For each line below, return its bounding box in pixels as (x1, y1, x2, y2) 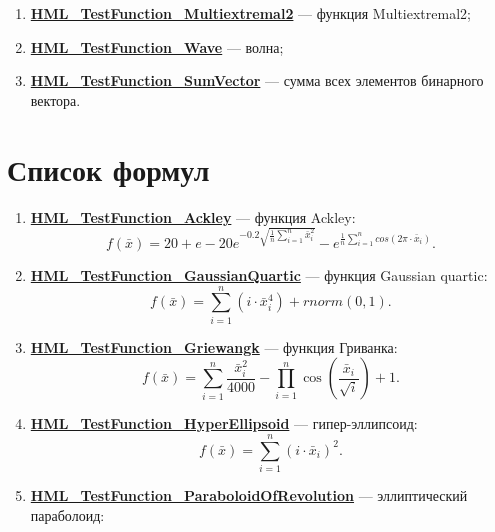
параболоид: (30, 504, 105, 525)
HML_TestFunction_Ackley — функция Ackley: (30, 206, 356, 227)
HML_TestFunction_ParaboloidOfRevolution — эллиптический (30, 485, 468, 506)
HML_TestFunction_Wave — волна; (30, 36, 284, 57)
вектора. (30, 89, 81, 110)
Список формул (7, 148, 210, 189)
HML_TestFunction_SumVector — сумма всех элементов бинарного (30, 70, 484, 91)
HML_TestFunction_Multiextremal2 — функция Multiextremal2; (30, 3, 471, 23)
